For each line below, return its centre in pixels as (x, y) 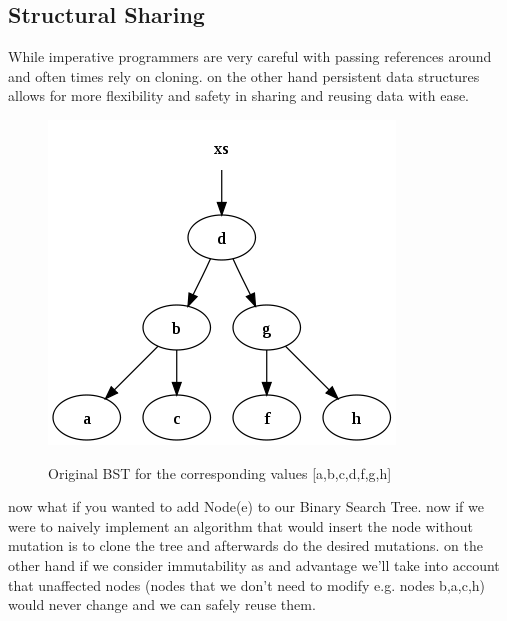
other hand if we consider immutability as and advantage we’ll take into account (254, 564)
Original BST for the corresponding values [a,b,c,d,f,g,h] (220, 472)
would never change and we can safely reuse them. (162, 604)
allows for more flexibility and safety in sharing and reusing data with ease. (239, 95)
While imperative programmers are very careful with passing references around (250, 56)
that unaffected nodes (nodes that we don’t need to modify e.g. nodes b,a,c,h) (247, 584)
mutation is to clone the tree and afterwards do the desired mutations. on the (245, 545)
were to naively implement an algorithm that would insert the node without (240, 525)
